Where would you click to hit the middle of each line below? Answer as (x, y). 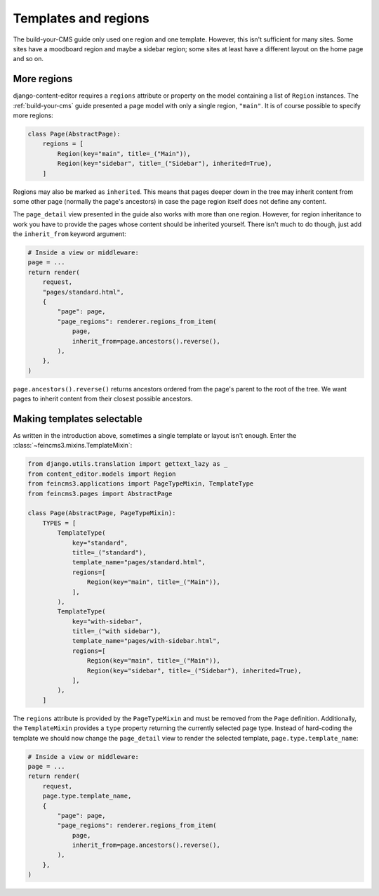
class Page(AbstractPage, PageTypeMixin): (102, 513)
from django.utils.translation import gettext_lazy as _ (128, 464)
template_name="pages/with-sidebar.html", (146, 641)
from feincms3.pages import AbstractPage (100, 493)
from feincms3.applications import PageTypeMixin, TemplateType (141, 484)
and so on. (28, 59)
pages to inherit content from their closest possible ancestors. (103, 399)
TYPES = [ (59, 523)
